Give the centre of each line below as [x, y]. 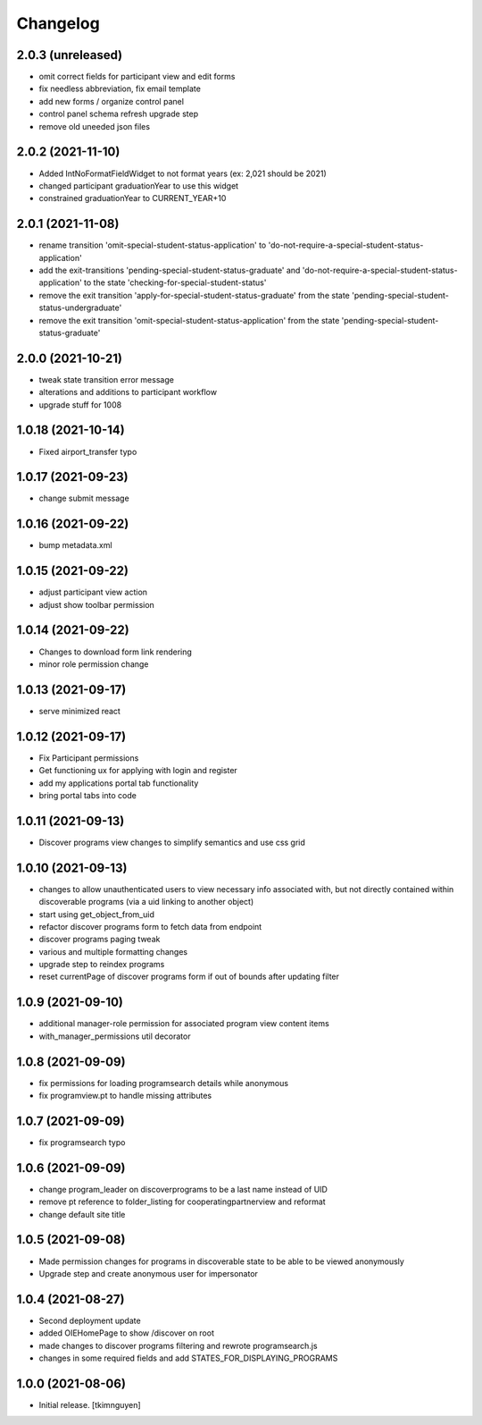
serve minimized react [79, 711]
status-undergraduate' [80, 308]
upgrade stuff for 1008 [80, 405]
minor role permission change [94, 664]
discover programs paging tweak [100, 940]
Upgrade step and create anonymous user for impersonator [149, 1273]
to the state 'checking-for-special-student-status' [175, 282]
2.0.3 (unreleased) [70, 55]
